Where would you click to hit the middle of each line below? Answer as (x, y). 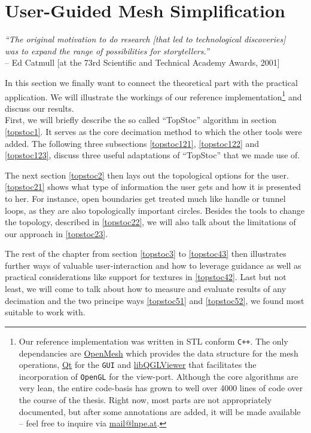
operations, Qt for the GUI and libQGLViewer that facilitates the (138, 365)
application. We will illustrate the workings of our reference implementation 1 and (153, 96)
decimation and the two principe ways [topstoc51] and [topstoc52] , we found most (155, 300)
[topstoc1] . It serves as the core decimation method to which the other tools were (153, 131)
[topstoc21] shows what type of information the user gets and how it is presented (153, 187)
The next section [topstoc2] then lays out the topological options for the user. (147, 175)
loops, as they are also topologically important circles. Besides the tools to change (155, 210)
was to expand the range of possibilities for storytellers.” (107, 50)
